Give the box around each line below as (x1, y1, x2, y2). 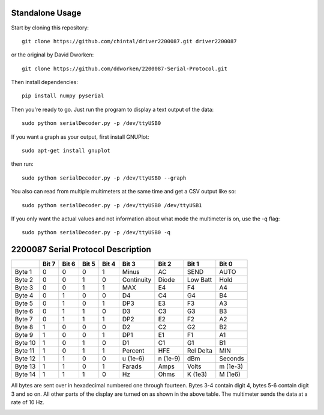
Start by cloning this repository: (11, 24, 89, 31)
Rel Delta (187, 347, 213, 355)
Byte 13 (14, 362, 36, 371)
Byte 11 (14, 347, 35, 355)
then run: (11, 160, 34, 168)
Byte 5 (14, 299, 33, 307)
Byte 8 (14, 323, 34, 332)
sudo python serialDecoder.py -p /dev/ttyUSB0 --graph (22, 174, 187, 181)
